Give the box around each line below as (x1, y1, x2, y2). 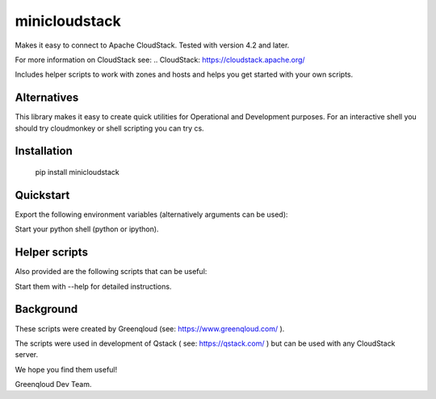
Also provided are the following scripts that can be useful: (15, 267, 208, 276)
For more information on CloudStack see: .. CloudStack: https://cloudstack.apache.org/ (15, 55, 306, 64)
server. (15, 350, 39, 360)
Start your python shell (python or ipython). (15, 224, 159, 234)
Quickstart (15, 188, 70, 202)
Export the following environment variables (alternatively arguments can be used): (15, 210, 288, 219)
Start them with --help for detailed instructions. (15, 281, 172, 291)
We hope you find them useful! (15, 364, 118, 374)
